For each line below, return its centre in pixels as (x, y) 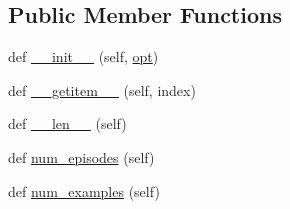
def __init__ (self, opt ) (83, 56)
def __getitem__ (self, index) (102, 89)
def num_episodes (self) (81, 156)
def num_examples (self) (84, 190)
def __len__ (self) (67, 123)
